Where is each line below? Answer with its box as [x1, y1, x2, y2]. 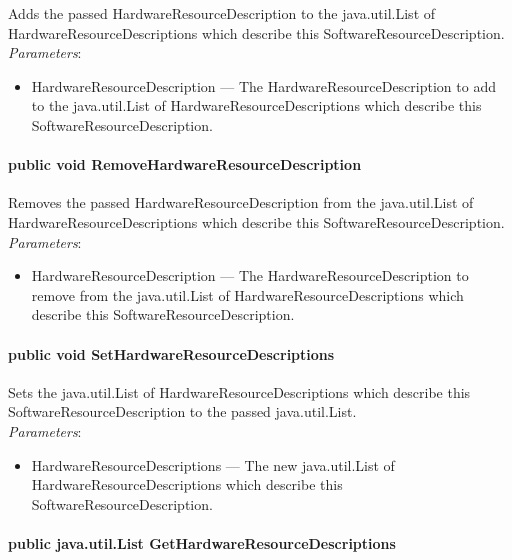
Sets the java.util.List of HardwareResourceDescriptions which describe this [8, 381, 471, 402]
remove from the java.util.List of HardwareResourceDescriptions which [31, 284, 464, 305]
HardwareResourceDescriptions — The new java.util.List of [31, 454, 395, 475]
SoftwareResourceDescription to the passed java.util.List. [8, 401, 357, 422]
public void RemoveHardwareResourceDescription [8, 154, 362, 175]
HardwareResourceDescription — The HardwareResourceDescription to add [31, 75, 496, 96]
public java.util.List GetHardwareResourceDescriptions [8, 532, 396, 553]
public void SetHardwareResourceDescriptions [8, 343, 335, 364]
